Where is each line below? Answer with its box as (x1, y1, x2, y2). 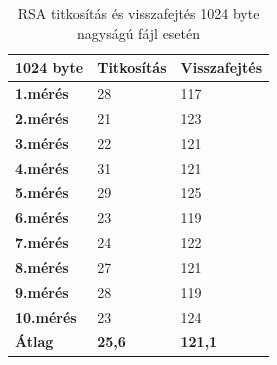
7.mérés (15, 232, 69, 253)
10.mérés (15, 306, 77, 327)
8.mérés (15, 256, 69, 277)
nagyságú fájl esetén (76, 22, 201, 43)
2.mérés (15, 107, 69, 128)
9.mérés (15, 281, 69, 302)
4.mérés (15, 157, 69, 178)
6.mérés (15, 207, 69, 228)
